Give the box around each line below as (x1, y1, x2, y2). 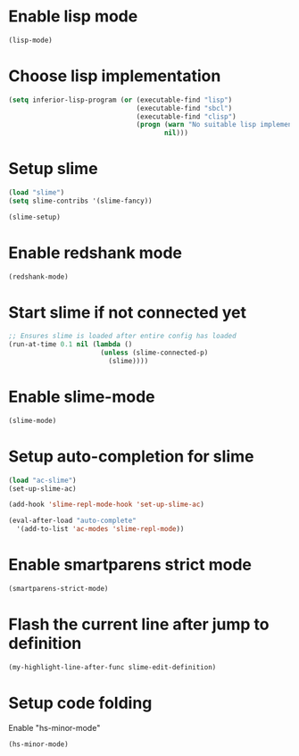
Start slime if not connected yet (8, 302, 247, 322)
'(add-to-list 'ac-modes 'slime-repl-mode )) (16, 525, 185, 534)
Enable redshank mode (8, 243, 183, 262)
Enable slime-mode (8, 386, 155, 407)
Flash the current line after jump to (8, 614, 270, 635)
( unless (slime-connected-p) (100, 348, 209, 358)
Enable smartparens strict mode (8, 555, 252, 575)
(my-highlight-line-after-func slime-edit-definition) (8, 662, 217, 671)
